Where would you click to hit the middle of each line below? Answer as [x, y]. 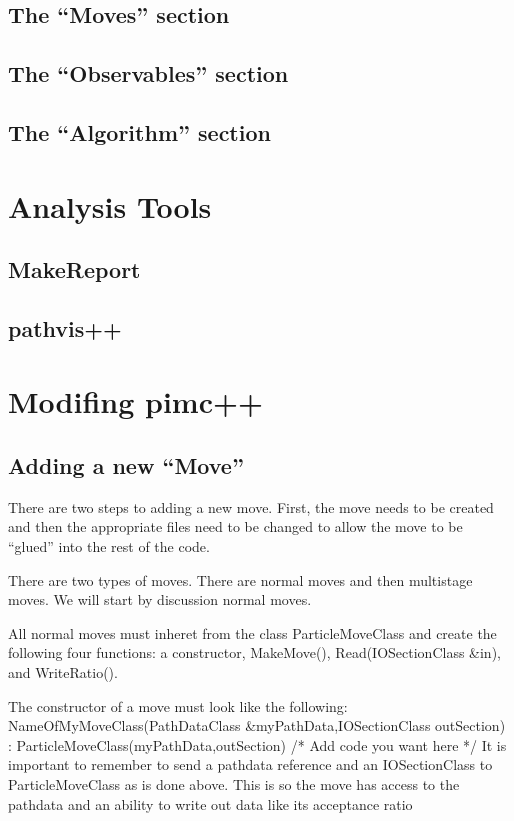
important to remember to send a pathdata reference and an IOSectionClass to [250, 764]
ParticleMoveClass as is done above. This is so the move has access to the [234, 783]
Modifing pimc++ [136, 401]
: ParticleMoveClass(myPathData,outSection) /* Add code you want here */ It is [257, 744]
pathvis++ [65, 327]
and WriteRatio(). [63, 672]
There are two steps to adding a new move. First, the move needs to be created [251, 506]
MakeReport [74, 269]
